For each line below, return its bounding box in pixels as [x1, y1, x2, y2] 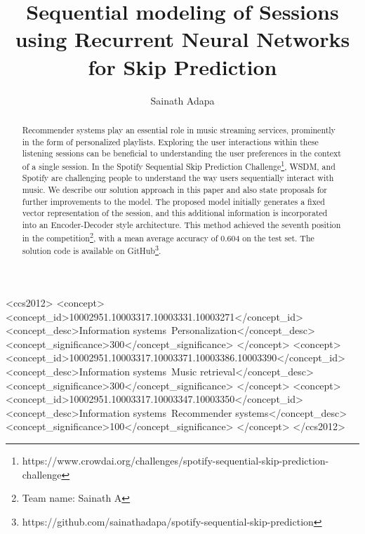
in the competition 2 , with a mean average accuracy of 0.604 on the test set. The [22, 229, 314, 243]
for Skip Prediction [88, 52, 277, 81]
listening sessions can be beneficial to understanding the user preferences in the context [22, 147, 341, 159]
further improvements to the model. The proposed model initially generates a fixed [22, 195, 325, 207]
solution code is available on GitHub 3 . [22, 243, 161, 257]
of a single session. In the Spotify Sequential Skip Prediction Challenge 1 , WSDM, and [22, 158, 336, 172]
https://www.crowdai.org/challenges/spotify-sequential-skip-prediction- [22, 453, 329, 467]
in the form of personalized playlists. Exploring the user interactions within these [22, 135, 319, 147]
